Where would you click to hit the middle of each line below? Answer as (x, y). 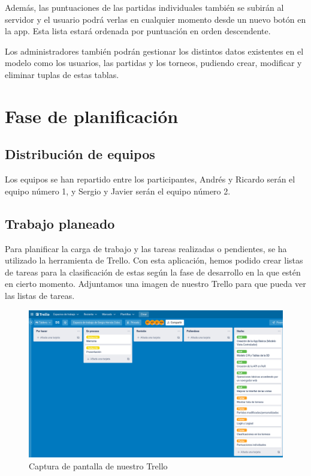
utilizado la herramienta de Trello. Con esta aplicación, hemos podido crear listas (154, 260)
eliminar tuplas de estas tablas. (62, 74)
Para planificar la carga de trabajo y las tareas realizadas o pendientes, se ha (146, 248)
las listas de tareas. (40, 295)
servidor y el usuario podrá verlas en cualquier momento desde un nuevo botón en (155, 19)
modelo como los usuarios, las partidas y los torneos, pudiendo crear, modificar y (153, 63)
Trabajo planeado (60, 223)
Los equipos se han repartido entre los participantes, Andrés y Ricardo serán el (150, 179)
